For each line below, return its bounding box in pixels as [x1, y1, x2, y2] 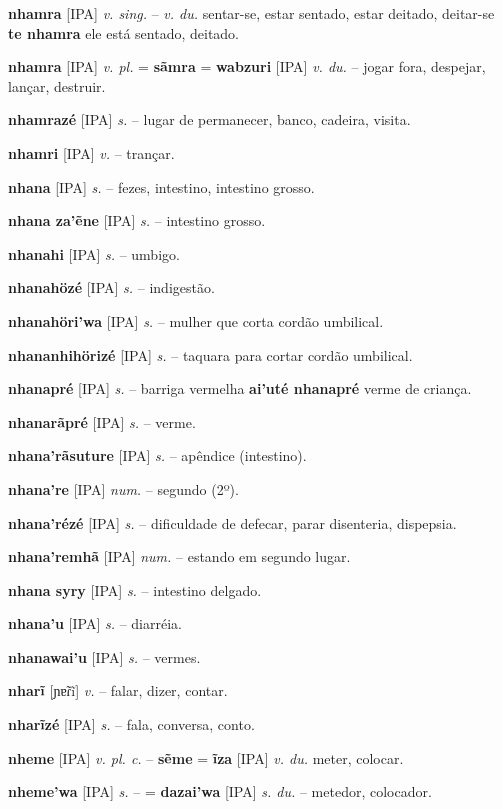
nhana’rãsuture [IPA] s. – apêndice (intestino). [8, 445, 307, 466]
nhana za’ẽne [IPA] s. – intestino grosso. [8, 210, 266, 231]
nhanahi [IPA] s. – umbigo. [8, 243, 180, 264]
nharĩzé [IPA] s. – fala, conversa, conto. [8, 714, 255, 735]
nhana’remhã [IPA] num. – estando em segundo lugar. [8, 546, 351, 567]
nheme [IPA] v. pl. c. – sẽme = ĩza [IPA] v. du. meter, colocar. [8, 747, 404, 768]
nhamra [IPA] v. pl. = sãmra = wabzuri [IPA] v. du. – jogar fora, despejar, [8, 56, 486, 77]
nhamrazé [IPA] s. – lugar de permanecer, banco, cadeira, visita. [8, 109, 411, 130]
